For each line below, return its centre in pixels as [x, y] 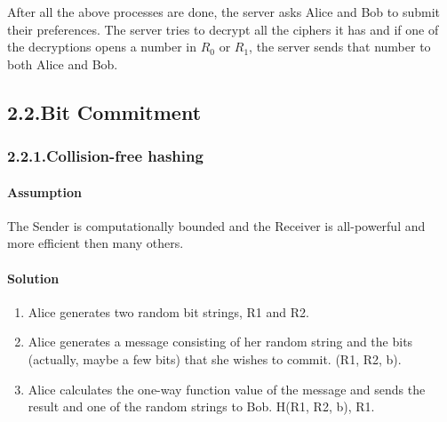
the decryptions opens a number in [102, 47]
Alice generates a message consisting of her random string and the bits [220, 342]
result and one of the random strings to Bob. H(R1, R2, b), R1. [201, 406]
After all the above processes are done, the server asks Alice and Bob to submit [223, 12]
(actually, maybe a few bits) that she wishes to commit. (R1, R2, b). [215, 358]
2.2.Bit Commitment [104, 111]
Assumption [44, 191]
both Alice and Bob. [63, 64]
